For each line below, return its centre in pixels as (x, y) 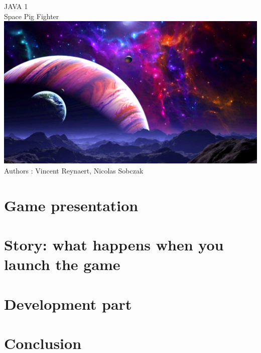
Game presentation (71, 205)
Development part (68, 303)
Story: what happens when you (114, 244)
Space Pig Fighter (32, 16)
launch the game (62, 264)
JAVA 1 (16, 6)
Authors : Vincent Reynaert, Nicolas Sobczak (74, 170)
